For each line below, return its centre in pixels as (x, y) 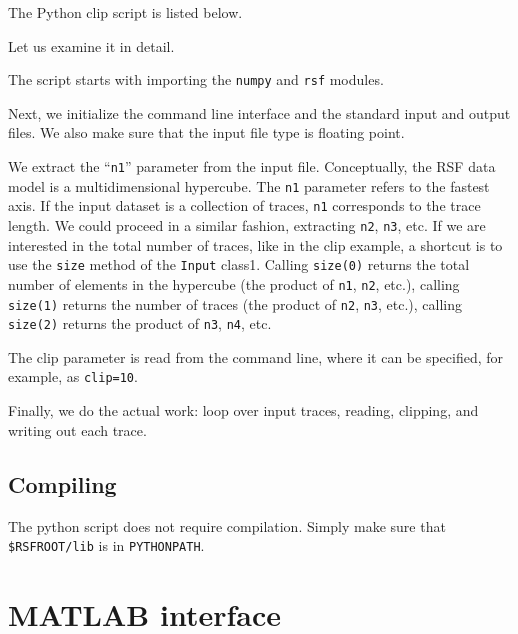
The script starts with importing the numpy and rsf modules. (196, 79)
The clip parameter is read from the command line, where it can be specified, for (256, 356)
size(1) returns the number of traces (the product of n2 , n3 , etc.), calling (235, 303)
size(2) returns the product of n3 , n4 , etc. (140, 323)
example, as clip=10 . (73, 376)
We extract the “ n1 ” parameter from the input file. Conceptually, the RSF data (252, 166)
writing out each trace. (77, 429)
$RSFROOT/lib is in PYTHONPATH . (106, 545)
